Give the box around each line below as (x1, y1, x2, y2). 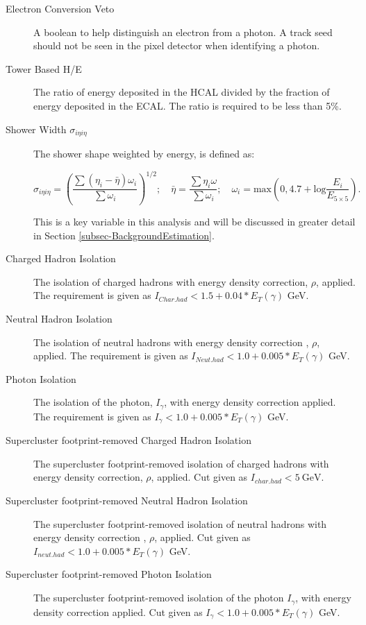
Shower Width (6, 121, 67, 136)
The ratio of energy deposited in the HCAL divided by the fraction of (33, 85, 330, 99)
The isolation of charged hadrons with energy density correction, (33, 274, 308, 289)
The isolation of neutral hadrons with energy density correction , (33, 334, 309, 349)
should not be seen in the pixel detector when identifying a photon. (33, 38, 320, 53)
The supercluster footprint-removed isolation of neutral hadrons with (33, 516, 327, 531)
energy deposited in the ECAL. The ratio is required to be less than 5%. (33, 98, 342, 112)
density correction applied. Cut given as (33, 604, 203, 619)
